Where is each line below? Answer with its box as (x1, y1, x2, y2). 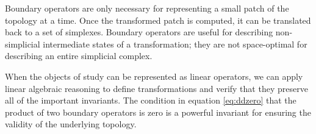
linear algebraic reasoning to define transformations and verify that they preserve (5, 82, 308, 94)
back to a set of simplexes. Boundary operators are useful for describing (5, 26, 273, 38)
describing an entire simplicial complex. (5, 49, 153, 62)
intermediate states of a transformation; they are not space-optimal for (43, 37, 307, 50)
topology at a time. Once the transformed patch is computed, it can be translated (5, 13, 311, 26)
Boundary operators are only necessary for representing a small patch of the (5, 2, 289, 14)
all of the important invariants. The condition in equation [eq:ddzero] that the (5, 94, 296, 107)
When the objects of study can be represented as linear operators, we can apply (5, 69, 303, 82)
